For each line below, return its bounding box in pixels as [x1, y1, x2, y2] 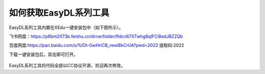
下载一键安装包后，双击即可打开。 [9, 51, 78, 57]
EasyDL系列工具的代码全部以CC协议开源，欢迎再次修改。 [9, 63, 126, 69]
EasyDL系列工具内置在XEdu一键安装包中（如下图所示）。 [9, 25, 124, 30]
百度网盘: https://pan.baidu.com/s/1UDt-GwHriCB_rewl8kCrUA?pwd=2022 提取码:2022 [9, 42, 184, 49]
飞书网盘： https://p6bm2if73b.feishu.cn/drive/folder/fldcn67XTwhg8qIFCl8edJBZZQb [9, 33, 183, 39]
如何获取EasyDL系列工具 [9, 7, 109, 18]
